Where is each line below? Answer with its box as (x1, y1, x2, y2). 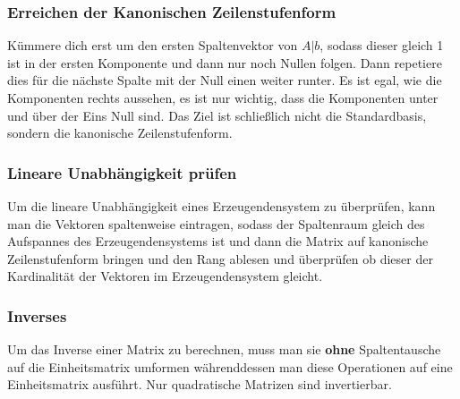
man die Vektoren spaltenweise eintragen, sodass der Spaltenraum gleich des (7, 214, 425, 233)
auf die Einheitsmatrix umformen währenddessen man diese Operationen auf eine (7, 357, 453, 376)
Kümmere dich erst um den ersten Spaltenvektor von (7, 36, 298, 55)
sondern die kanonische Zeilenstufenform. (7, 123, 233, 142)
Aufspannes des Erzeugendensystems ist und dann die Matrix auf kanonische (7, 232, 429, 250)
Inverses (7, 304, 67, 327)
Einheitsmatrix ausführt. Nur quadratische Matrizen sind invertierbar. (7, 375, 392, 394)
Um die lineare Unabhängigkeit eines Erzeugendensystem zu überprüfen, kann (7, 197, 436, 215)
